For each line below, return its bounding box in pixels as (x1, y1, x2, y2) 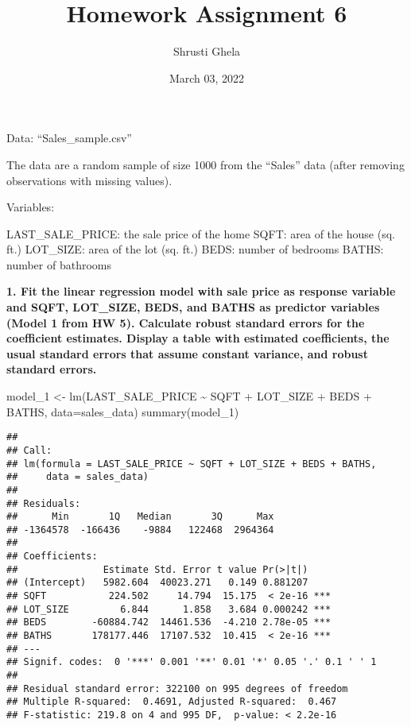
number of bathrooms (6, 256, 112, 273)
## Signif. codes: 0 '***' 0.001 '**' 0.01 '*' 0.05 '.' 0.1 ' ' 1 (6, 656, 377, 668)
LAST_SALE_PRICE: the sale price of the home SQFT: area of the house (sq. (6, 225, 395, 242)
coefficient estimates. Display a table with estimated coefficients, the (6, 330, 390, 346)
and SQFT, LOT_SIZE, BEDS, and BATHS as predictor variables (6, 299, 380, 315)
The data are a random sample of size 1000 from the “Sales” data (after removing (6, 156, 405, 172)
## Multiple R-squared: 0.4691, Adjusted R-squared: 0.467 (6, 696, 337, 708)
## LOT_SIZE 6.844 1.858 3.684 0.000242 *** (6, 603, 332, 615)
